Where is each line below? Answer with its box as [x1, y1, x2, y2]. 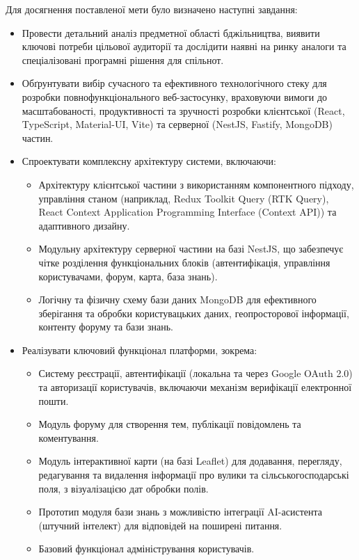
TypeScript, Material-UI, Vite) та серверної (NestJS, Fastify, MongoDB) [22, 117, 333, 131]
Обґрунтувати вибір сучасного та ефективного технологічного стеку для [22, 76, 327, 90]
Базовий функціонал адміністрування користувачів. [38, 541, 255, 556]
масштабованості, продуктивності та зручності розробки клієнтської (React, [22, 103, 345, 118]
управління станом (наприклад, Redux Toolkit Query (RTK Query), [38, 191, 329, 205]
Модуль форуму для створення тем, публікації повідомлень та [38, 417, 301, 431]
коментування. [38, 430, 99, 445]
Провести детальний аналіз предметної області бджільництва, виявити [22, 25, 320, 40]
